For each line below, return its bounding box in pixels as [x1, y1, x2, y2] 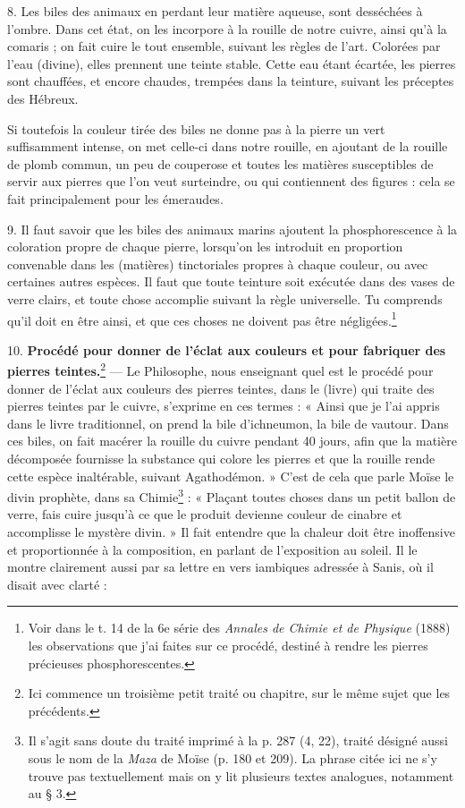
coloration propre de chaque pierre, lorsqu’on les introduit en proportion [7, 237, 403, 256]
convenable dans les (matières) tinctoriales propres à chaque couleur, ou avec [7, 254, 428, 273]
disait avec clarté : [7, 574, 107, 593]
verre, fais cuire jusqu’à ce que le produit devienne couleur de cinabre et [7, 505, 402, 523]
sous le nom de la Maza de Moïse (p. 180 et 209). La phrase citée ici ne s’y [28, 748, 437, 767]
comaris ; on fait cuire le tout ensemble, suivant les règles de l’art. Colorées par [7, 37, 441, 55]
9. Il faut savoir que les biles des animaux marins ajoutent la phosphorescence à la [7, 219, 458, 238]
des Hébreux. [7, 89, 79, 107]
